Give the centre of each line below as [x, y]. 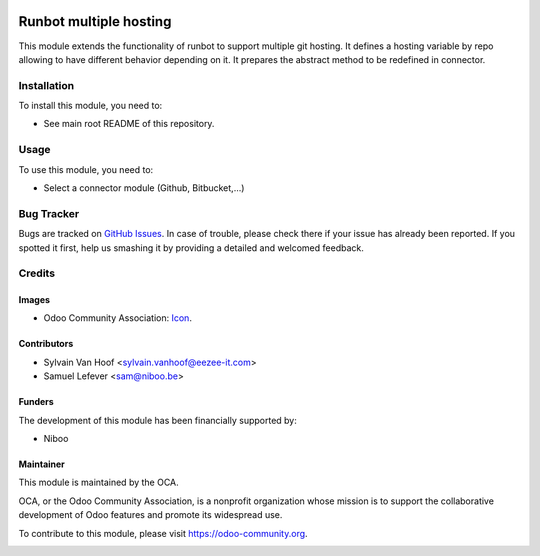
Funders [36, 402]
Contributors [46, 344]
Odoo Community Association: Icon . [117, 318]
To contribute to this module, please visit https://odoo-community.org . [163, 533]
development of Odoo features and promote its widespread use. [150, 515]
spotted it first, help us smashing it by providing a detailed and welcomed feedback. [191, 247]
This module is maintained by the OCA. [98, 482]
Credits [36, 273]
